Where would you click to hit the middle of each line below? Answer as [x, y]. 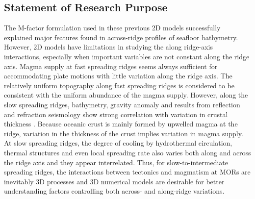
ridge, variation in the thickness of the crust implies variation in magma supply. [124, 133]
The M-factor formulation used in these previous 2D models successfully [112, 28]
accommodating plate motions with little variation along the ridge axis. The [118, 76]
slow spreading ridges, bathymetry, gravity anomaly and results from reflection [122, 104]
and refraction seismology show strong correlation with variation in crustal [116, 114]
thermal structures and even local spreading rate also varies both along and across [127, 152]
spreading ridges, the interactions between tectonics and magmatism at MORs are [127, 172]
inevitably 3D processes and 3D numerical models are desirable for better [114, 181]
